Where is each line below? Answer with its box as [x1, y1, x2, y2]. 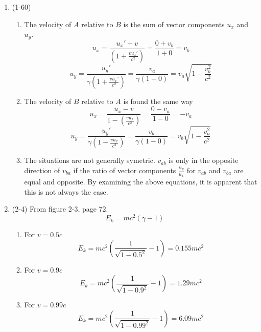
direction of [24, 165, 60, 175]
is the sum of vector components [123, 18, 225, 29]
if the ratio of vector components [73, 165, 176, 175]
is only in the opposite [169, 155, 239, 165]
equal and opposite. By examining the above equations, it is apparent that [24, 176, 257, 187]
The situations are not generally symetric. [24, 155, 155, 165]
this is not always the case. [24, 186, 108, 197]
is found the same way [123, 95, 193, 106]
